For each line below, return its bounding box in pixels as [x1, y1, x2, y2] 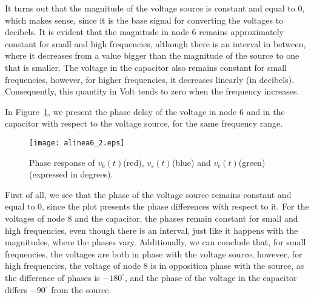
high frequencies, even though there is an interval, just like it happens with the [5, 223, 298, 236]
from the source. [51, 283, 112, 296]
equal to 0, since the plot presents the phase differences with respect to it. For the [5, 200, 309, 213]
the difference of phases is [5, 271, 100, 283]
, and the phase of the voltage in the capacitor [124, 271, 297, 283]
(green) [238, 156, 266, 168]
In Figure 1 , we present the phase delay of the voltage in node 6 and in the [5, 105, 285, 118]
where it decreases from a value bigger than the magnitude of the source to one [5, 49, 299, 62]
